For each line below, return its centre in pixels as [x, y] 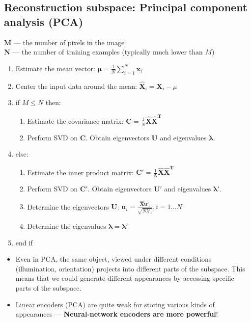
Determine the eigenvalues [67, 226]
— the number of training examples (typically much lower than [108, 52]
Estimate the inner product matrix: [81, 172]
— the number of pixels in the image [69, 42]
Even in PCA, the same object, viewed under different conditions [113, 259]
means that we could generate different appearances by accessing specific [125, 278]
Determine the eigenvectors [68, 206]
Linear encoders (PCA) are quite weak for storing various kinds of [115, 304]
